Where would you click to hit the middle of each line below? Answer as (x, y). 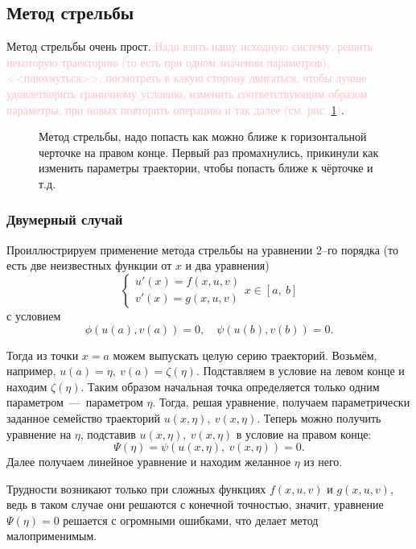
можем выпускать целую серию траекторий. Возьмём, (245, 355)
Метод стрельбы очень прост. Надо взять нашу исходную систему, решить (190, 46)
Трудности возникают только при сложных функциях (136, 488)
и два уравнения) (227, 265)
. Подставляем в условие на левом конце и (300, 371)
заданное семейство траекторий (84, 417)
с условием (34, 315)
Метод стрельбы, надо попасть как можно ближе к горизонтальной (203, 136)
